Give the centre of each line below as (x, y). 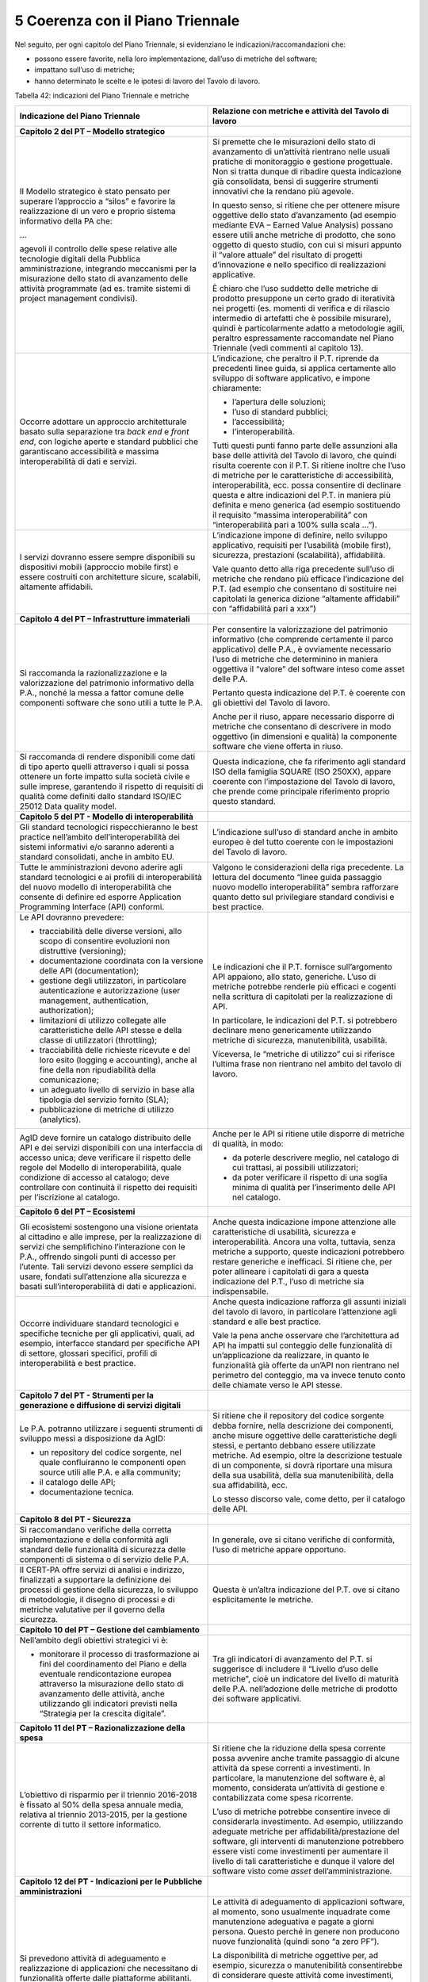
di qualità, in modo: (248, 1143)
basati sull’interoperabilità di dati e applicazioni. (108, 1286)
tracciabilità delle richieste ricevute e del (115, 1050)
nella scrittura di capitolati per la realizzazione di (303, 997)
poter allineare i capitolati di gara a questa (291, 1271)
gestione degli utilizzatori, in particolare (113, 981)
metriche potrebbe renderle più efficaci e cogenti (304, 986)
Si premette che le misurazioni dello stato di (294, 141)
